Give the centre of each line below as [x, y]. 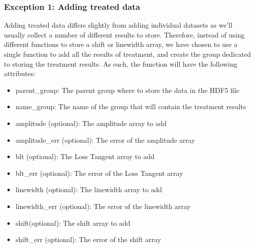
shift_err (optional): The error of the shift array [88, 239]
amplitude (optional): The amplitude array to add [91, 123]
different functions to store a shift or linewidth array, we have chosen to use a [121, 44]
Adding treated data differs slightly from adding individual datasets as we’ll [118, 25]
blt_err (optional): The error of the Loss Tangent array [99, 173]
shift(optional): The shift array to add [73, 223]
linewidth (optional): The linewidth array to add [89, 189]
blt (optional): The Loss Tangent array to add [85, 156]
